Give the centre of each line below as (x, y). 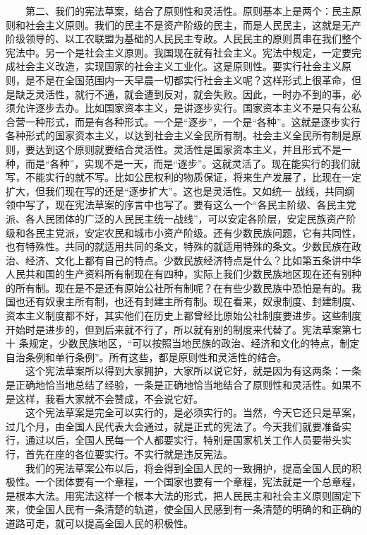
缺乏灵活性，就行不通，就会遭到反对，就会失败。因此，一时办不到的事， (183, 94)
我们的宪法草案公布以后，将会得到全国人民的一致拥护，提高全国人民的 (188, 468)
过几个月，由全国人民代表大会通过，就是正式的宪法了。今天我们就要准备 (174, 426)
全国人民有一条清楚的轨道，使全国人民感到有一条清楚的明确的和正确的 (198, 509)
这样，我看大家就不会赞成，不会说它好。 (109, 398)
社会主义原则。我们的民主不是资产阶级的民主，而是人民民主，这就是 (183, 24)
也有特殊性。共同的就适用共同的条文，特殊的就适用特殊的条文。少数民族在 (179, 246)
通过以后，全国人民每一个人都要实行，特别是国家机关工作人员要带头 (183, 440)
